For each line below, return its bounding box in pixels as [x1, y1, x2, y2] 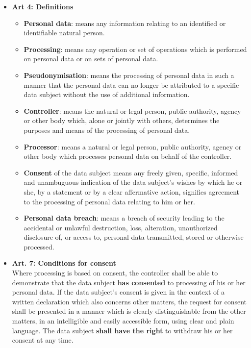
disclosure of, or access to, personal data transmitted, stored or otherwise [24, 232, 244, 242]
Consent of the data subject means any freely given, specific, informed [24, 167, 238, 177]
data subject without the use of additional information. [24, 89, 190, 99]
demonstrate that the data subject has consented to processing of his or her [12, 277, 246, 287]
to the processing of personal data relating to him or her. [24, 196, 195, 206]
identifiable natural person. [24, 27, 105, 38]
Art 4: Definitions [12, 1, 74, 11]
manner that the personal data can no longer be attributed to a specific [24, 79, 239, 90]
